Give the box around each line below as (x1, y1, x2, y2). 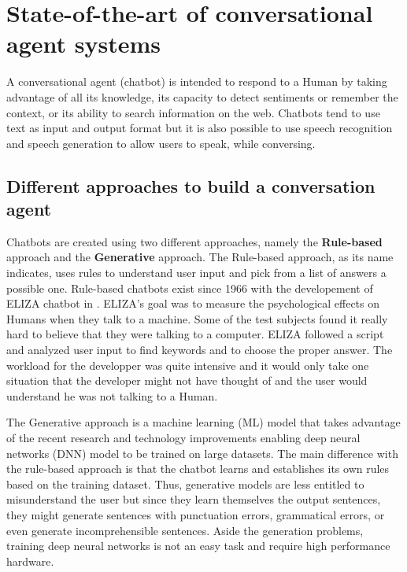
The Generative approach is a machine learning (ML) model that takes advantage (6, 414, 401, 430)
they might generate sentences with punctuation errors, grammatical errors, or (6, 506, 385, 522)
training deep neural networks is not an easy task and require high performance (6, 537, 390, 554)
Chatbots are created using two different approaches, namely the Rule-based (6, 233, 383, 249)
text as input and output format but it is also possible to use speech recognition (6, 120, 393, 136)
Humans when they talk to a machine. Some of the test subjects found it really (6, 310, 388, 327)
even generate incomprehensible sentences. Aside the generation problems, (6, 522, 364, 538)
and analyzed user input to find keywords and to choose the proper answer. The (6, 341, 393, 358)
